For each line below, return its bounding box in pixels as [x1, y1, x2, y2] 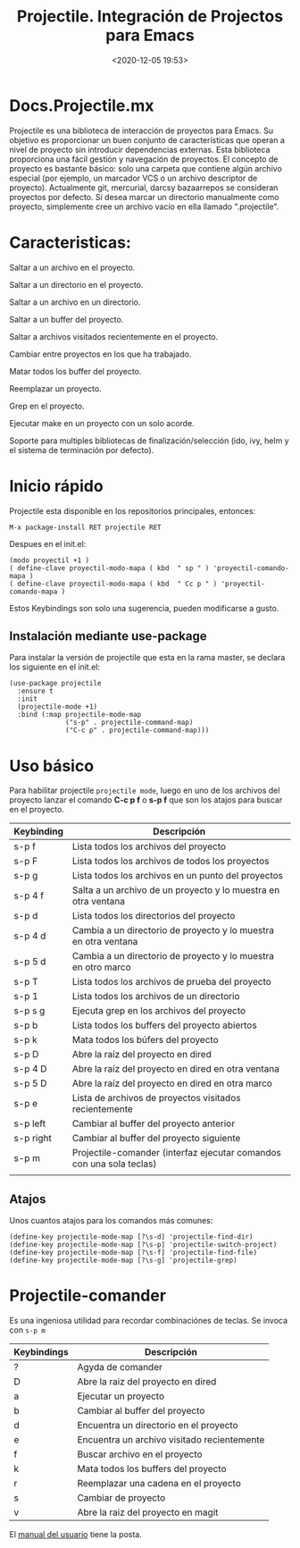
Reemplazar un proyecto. [9, 383, 102, 394]
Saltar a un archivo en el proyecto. [9, 262, 136, 273]
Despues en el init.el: [9, 538, 87, 549]
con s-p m [9, 1325, 46, 1335]
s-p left [13, 1117, 46, 1130]
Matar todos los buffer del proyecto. [9, 366, 142, 376]
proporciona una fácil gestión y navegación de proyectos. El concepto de [9, 154, 279, 164]
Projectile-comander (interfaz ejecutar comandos [71, 1147, 281, 1159]
